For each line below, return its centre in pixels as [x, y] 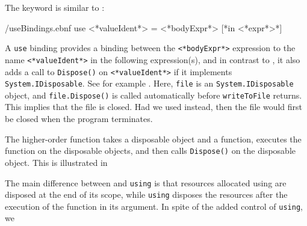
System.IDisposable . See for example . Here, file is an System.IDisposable [149, 83]
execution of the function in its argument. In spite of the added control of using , [154, 206]
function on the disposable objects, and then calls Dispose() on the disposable [150, 151]
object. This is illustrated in [56, 162]
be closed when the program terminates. [79, 119]
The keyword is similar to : [55, 7]
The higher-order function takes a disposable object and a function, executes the [153, 139]
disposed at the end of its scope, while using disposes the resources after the [146, 194]
